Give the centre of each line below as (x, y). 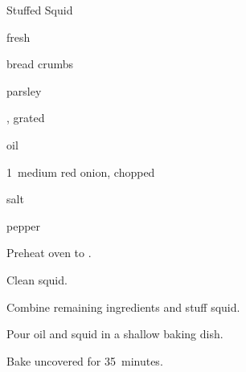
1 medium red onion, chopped (81, 172)
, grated (26, 118)
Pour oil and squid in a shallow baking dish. (115, 334)
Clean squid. (37, 279)
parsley (24, 90)
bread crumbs (40, 64)
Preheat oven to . (49, 253)
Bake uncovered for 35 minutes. (85, 360)
